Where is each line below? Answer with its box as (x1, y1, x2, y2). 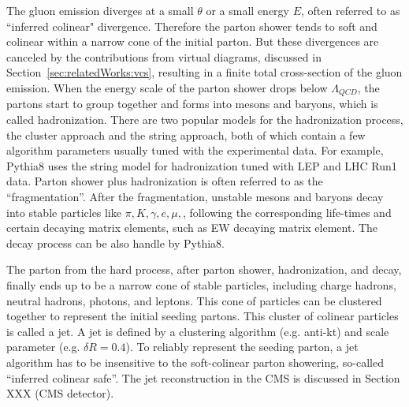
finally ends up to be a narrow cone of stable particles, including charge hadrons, (6, 276, 396, 293)
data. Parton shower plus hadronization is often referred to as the (6, 173, 323, 189)
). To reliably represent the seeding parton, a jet (125, 338, 359, 355)
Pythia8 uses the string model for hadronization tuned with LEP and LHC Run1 (6, 157, 397, 174)
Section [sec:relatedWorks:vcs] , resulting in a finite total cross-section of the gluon (6, 64, 403, 80)
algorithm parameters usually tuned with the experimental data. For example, (6, 142, 384, 159)
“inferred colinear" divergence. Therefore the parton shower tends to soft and (6, 17, 377, 34)
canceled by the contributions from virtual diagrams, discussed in (6, 48, 322, 65)
